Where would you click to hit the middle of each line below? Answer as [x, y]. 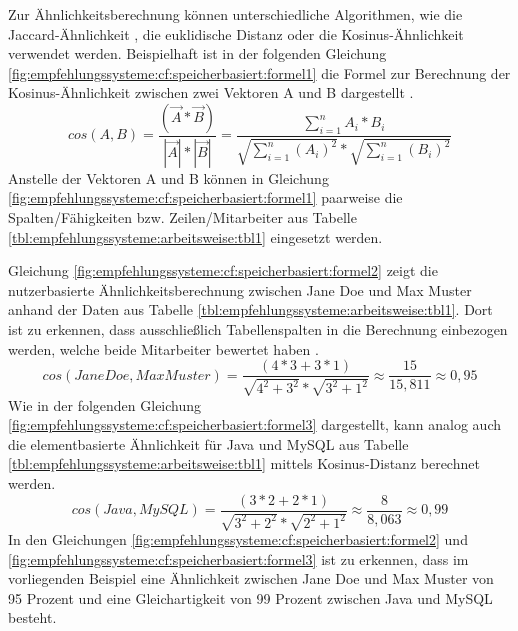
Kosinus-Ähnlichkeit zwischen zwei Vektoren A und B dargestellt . [211, 92]
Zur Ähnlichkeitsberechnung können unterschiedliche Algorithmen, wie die [235, 14]
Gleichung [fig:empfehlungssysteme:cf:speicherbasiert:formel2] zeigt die [223, 270]
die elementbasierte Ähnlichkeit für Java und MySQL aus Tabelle [208, 443]
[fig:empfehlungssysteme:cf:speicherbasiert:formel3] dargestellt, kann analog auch [254, 424]
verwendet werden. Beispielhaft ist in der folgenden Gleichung [197, 53]
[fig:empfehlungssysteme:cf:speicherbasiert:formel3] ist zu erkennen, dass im [238, 558]
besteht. [32, 617]
